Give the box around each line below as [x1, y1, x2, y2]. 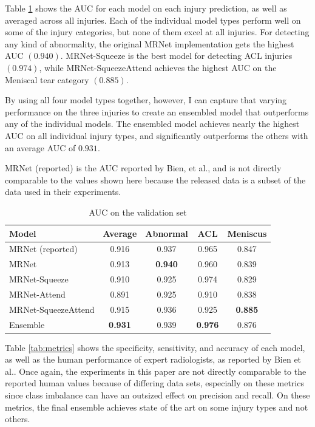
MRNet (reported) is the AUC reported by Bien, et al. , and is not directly [5, 162, 282, 174]
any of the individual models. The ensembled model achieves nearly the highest [5, 117, 300, 130]
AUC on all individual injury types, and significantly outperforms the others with [5, 129, 308, 142]
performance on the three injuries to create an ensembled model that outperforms [5, 105, 309, 118]
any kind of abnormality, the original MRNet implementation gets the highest [5, 37, 294, 50]
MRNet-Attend [9, 287, 66, 300]
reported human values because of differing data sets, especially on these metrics [5, 377, 304, 389]
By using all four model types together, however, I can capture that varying [5, 94, 287, 106]
